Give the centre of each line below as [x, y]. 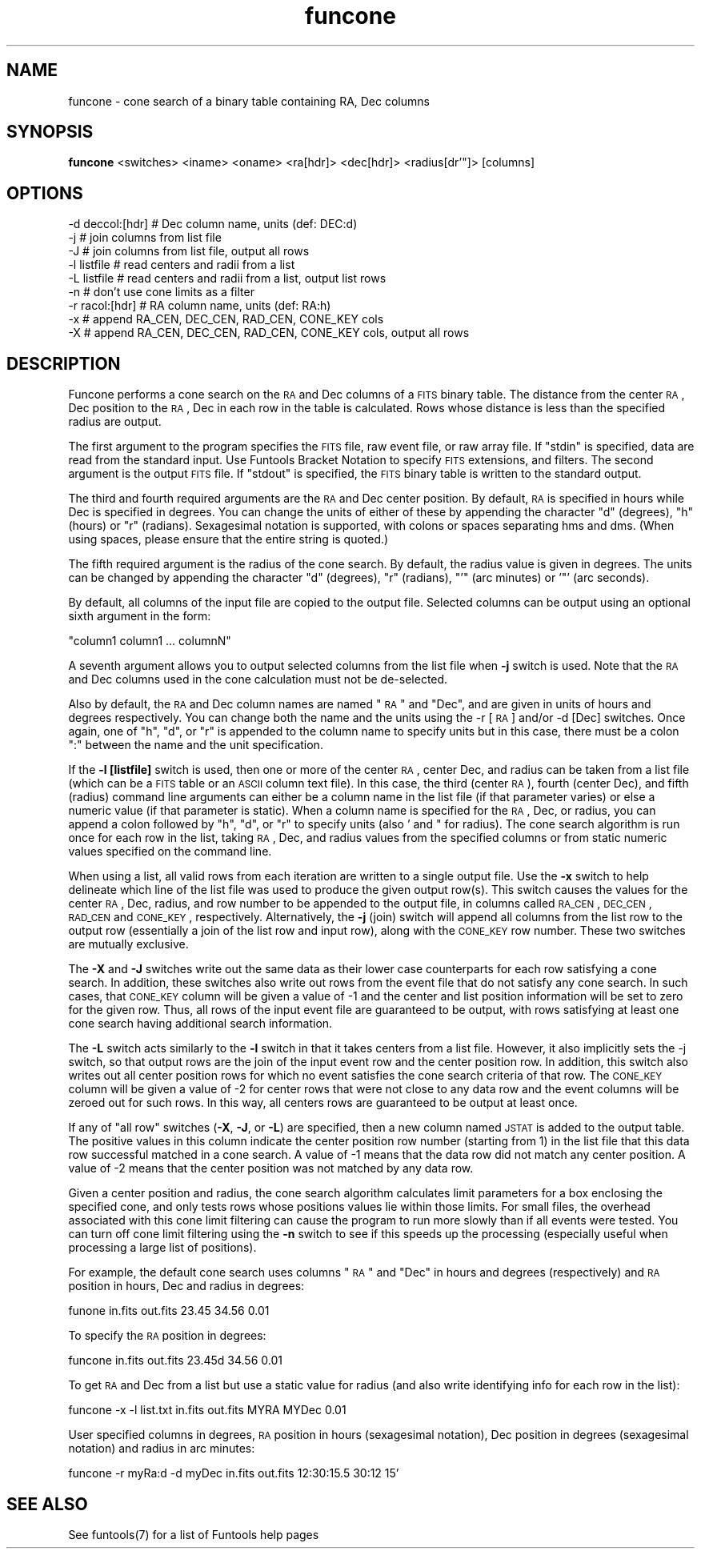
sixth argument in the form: [140, 616]
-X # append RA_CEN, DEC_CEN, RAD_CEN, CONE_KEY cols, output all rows [269, 333]
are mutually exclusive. [128, 944]
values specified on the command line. [170, 852]
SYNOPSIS [50, 132]
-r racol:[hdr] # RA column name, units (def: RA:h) [200, 306]
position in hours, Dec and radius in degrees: [186, 1286]
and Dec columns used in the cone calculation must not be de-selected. [258, 679]
